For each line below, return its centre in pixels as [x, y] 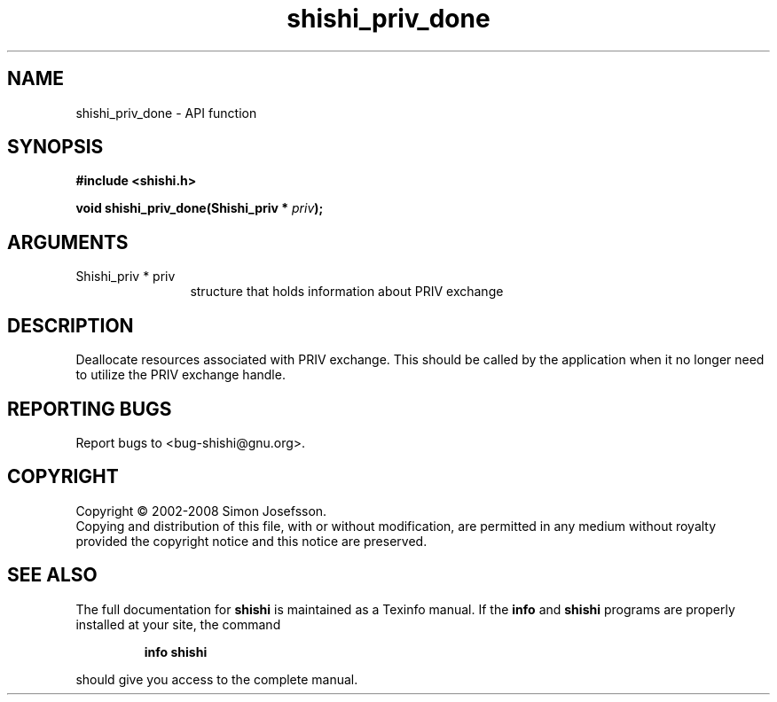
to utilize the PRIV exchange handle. [181, 375]
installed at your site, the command [178, 624]
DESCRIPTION [71, 325]
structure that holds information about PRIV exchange [347, 292]
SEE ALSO [52, 575]
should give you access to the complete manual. [217, 679]
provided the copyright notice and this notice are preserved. [251, 541]
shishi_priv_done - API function [166, 113]
